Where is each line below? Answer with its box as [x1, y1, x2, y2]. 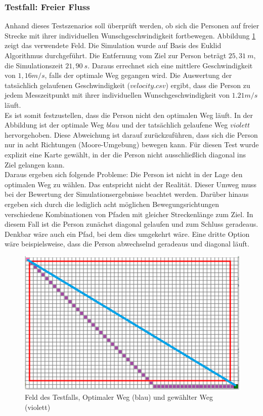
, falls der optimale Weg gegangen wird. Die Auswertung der [45, 70, 232, 80]
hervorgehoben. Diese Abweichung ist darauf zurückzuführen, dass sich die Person [5, 129, 258, 140]
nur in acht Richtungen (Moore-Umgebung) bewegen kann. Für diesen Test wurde [5, 139, 259, 150]
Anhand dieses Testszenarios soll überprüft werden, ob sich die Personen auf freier [5, 20, 259, 31]
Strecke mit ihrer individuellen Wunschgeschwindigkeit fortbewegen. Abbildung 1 [5, 30, 256, 40]
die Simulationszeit [5, 60, 63, 70]
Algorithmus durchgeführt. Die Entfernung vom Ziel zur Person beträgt [5, 50, 227, 60]
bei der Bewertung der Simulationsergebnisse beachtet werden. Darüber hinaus [5, 189, 249, 199]
